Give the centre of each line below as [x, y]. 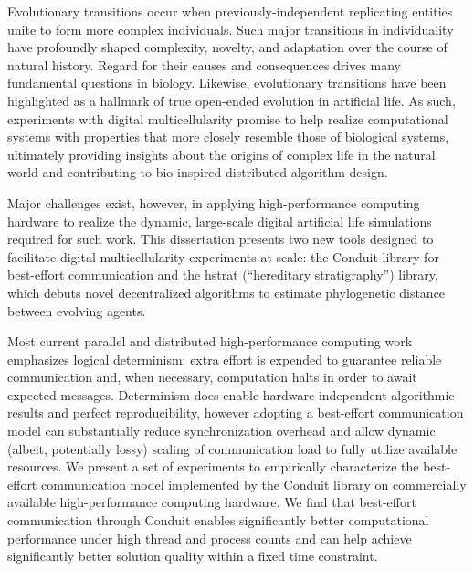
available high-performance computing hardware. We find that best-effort [212, 502]
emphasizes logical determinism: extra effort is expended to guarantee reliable [225, 359]
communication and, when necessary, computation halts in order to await [212, 377]
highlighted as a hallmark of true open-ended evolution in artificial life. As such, [232, 100]
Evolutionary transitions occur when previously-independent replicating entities [230, 11]
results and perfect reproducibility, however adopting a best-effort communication [236, 412]
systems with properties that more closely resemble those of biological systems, [228, 137]
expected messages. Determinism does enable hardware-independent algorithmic [231, 394]
